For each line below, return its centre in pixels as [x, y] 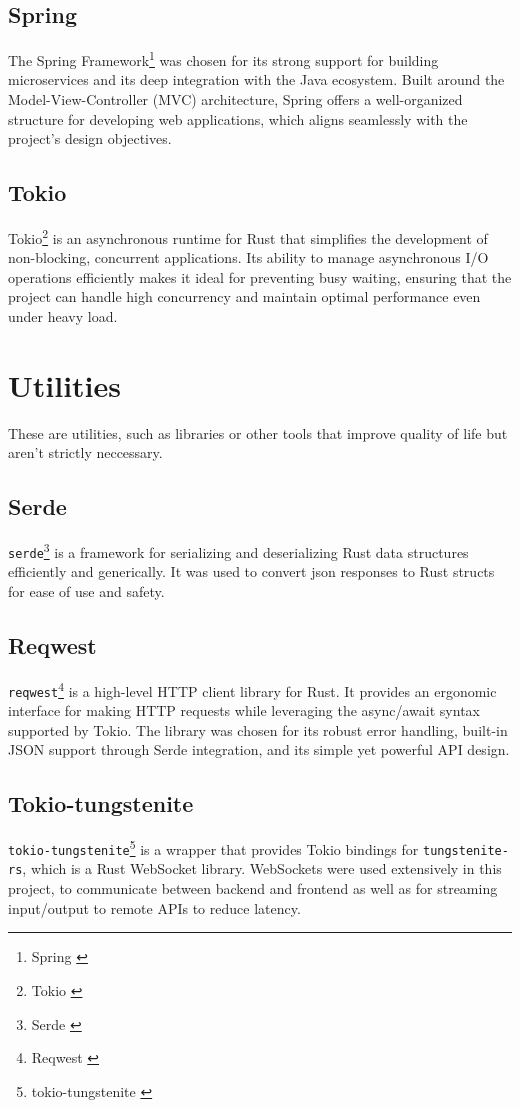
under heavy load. [63, 316]
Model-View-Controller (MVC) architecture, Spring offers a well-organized [235, 99]
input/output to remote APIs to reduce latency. [154, 907]
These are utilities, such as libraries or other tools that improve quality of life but [258, 432]
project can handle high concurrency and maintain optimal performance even [244, 296]
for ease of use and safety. [86, 591]
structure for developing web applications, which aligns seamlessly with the [238, 118]
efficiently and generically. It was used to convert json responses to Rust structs [251, 571]
